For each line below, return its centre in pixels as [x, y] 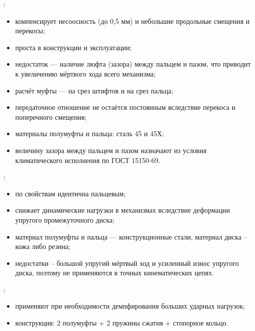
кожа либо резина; [43, 246]
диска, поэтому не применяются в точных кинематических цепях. [115, 273]
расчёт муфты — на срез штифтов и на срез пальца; [94, 90]
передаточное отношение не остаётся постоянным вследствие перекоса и [125, 107]
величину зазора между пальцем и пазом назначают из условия [111, 150]
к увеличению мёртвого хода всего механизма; [85, 73]
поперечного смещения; [51, 117]
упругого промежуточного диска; [65, 219]
